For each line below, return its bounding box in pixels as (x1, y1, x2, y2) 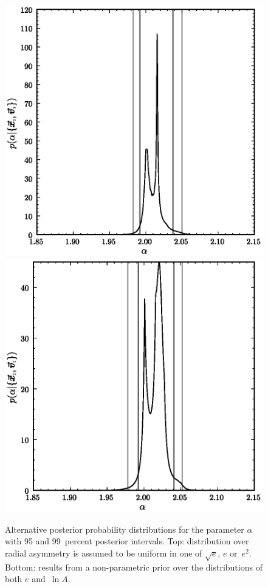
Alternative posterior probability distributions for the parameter (5, 522, 244, 535)
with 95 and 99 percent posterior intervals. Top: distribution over (5, 535, 249, 547)
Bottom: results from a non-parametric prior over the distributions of (5, 560, 263, 573)
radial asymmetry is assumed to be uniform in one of (5, 546, 202, 559)
